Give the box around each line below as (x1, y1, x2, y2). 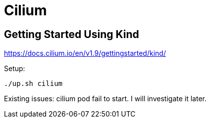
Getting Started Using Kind (4, 28, 139, 41)
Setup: (4, 64, 25, 73)
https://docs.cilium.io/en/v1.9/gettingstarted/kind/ (4, 49, 166, 58)
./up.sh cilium (4, 80, 63, 88)
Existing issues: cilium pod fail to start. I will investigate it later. (4, 94, 207, 103)
